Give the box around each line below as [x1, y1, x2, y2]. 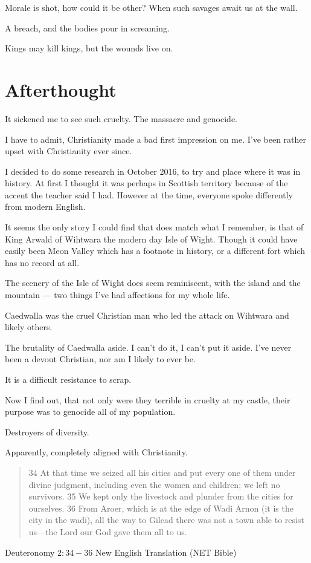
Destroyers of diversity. [5, 425, 89, 438]
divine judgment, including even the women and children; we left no [28, 478, 280, 490]
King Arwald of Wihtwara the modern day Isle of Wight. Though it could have [5, 232, 298, 245]
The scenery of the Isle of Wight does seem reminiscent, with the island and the [5, 276, 301, 289]
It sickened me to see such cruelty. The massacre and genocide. [5, 112, 237, 125]
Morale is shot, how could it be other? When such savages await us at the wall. [5, 1, 298, 13]
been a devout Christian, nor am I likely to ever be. [5, 353, 196, 365]
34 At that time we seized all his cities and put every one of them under [28, 466, 296, 478]
